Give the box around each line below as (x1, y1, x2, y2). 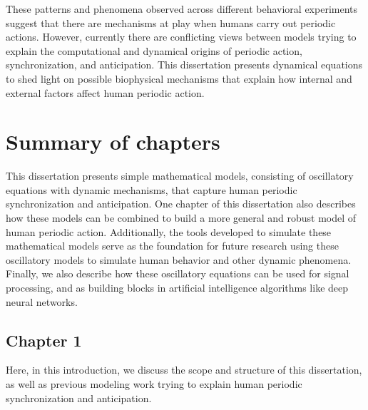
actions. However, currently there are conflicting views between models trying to (6, 29, 357, 44)
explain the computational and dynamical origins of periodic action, (6, 43, 302, 58)
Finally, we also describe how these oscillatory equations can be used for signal (6, 266, 349, 281)
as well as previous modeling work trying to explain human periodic (6, 376, 302, 391)
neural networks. (6, 294, 78, 309)
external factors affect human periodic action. (6, 85, 205, 100)
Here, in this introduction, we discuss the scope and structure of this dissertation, (6, 362, 362, 377)
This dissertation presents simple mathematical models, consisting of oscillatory (6, 168, 354, 183)
